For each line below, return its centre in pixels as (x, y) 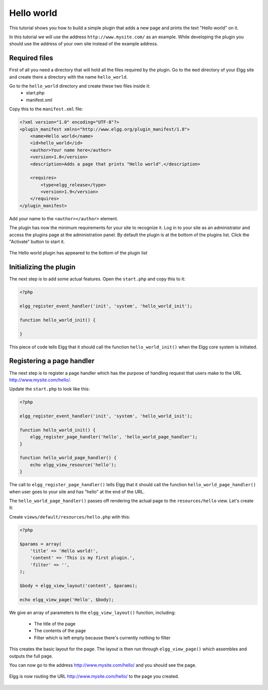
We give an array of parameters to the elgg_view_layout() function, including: (92, 612)
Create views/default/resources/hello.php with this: (70, 517)
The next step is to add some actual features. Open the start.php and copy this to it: (97, 279)
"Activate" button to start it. (37, 242)
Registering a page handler (52, 361)
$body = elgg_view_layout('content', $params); (78, 586)
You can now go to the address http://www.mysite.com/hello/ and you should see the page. (103, 665)
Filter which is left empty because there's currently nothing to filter (102, 638)
